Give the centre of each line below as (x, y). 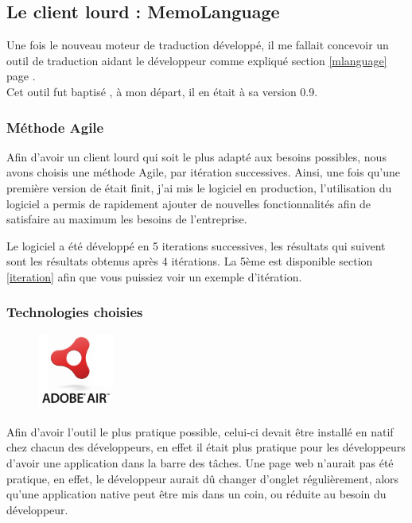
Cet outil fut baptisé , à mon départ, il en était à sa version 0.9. (162, 91)
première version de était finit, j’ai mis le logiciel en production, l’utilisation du (199, 187)
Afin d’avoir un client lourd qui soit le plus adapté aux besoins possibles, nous (196, 156)
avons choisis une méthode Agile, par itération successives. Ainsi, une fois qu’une (204, 172)
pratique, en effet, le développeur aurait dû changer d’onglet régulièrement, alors (203, 478)
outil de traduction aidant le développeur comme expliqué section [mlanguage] (197, 60)
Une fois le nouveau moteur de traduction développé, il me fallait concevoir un (198, 45)
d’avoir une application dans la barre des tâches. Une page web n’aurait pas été (200, 463)
